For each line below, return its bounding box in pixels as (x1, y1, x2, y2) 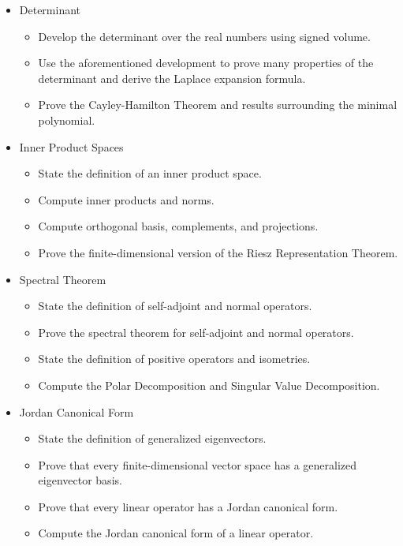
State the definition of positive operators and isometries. (38, 350, 311, 367)
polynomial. (38, 111, 95, 128)
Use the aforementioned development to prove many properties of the (38, 54, 374, 71)
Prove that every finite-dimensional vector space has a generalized (38, 456, 357, 473)
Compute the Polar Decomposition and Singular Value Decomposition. (38, 376, 380, 393)
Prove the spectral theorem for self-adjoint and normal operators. (38, 323, 354, 340)
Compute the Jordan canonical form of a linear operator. (38, 525, 314, 541)
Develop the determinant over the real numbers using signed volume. (38, 28, 371, 44)
